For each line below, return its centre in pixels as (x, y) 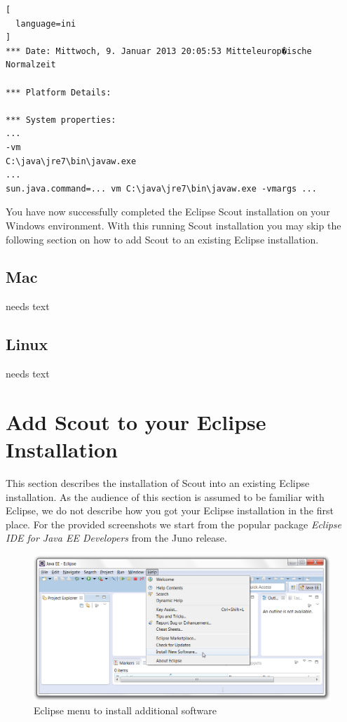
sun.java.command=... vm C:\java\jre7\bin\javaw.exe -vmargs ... (161, 188)
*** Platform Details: (59, 92)
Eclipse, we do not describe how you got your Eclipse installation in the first (170, 510)
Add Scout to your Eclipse (136, 421)
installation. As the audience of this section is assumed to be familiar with (165, 496)
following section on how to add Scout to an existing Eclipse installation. (162, 239)
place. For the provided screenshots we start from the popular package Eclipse (174, 524)
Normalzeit (31, 65)
